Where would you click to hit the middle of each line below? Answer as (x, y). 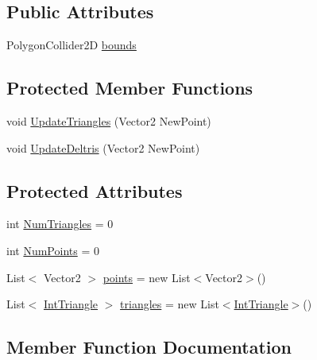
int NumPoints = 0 (53, 250)
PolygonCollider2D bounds (72, 45)
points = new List (147, 277)
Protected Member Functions (130, 88)
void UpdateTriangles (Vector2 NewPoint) (109, 121)
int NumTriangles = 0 (60, 224)
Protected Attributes (95, 190)
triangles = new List (170, 304)
